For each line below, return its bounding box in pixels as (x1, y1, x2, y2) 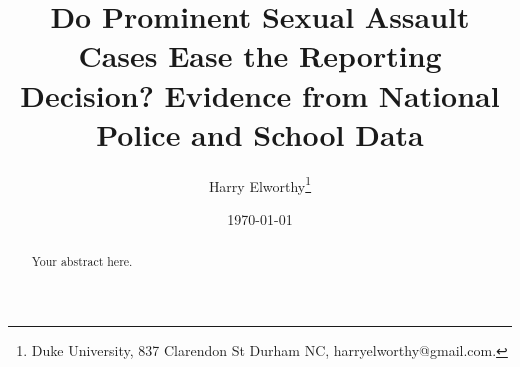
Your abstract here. (31, 253, 133, 270)
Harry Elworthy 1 (208, 172, 312, 196)
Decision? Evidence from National (20, 74, 500, 115)
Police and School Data (96, 113, 424, 154)
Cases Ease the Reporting (78, 35, 442, 76)
